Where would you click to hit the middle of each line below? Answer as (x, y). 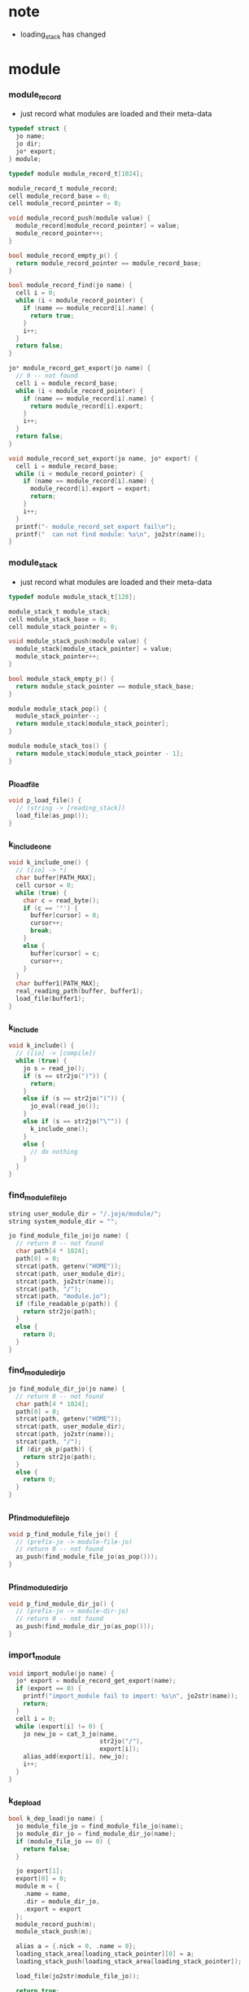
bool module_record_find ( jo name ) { (70, 286)
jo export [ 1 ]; (39, 1871)
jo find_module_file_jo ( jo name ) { (69, 1236)
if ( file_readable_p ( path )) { (67, 1304)
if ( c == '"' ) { (51, 908)
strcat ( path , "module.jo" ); (63, 1296)
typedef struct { (38, 129)
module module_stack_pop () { (58, 709)
